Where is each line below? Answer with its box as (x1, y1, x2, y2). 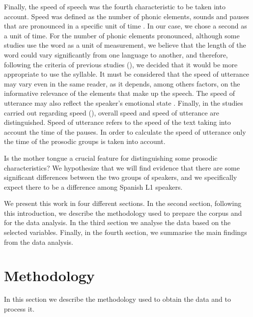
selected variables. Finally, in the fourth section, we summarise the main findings (4, 227, 247, 237)
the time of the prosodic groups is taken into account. (4, 136, 166, 146)
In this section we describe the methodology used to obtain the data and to (4, 294, 231, 304)
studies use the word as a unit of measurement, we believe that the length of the (4, 40, 246, 50)
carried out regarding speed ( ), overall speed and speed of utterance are (4, 107, 220, 117)
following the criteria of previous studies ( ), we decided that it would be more (4, 59, 238, 69)
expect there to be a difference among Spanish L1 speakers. (4, 181, 183, 192)
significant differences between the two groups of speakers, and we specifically (4, 172, 237, 182)
